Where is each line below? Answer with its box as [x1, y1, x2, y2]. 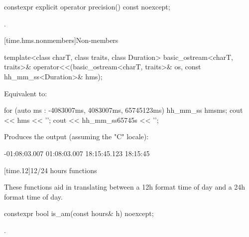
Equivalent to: [4, 88, 47, 98]
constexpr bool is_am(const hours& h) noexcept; [4, 208, 154, 219]
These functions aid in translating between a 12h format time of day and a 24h [4, 182, 246, 192]
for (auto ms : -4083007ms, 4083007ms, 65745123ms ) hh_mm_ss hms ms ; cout [4, 105, 243, 115]
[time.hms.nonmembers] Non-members [4, 35, 119, 45]
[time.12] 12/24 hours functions [4, 165, 97, 175]
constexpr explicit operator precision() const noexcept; [4, 1, 170, 11]
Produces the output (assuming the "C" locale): [4, 131, 149, 142]
